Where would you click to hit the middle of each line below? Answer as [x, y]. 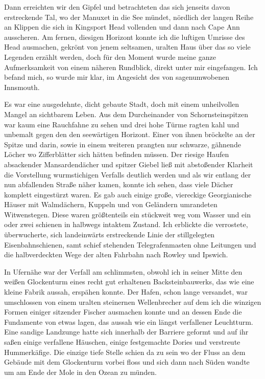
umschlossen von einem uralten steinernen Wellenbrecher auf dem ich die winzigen [133, 302]
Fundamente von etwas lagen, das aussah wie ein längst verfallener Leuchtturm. [129, 321]
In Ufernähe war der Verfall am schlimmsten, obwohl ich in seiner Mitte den [123, 271]
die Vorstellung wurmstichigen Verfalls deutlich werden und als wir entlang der [128, 174]
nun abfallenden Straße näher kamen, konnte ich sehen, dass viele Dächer [119, 184]
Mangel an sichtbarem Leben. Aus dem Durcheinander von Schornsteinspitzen [126, 114]
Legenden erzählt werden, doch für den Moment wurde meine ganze [110, 57]
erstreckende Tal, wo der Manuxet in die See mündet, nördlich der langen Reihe [129, 17]
